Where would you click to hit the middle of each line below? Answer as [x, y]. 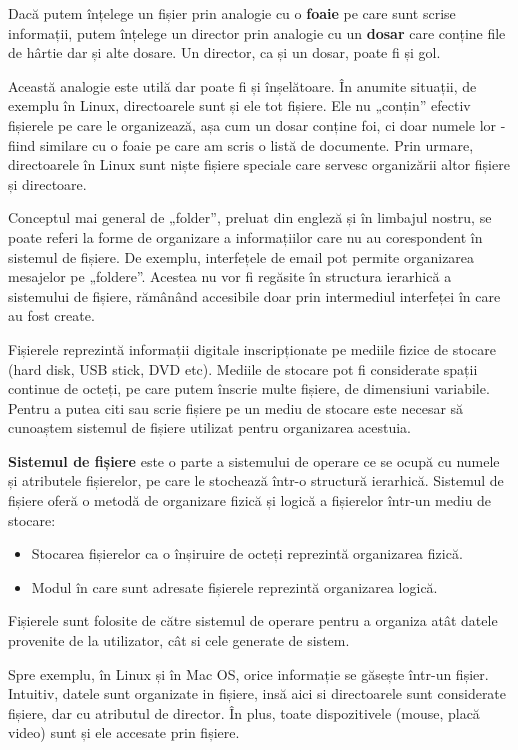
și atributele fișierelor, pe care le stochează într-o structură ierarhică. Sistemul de [256, 480]
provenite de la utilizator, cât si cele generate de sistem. [179, 640]
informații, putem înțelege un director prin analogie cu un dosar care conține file [257, 32]
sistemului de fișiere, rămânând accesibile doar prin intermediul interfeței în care [254, 295]
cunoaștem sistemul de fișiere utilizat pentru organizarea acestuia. [210, 427]
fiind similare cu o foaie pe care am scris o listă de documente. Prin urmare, [241, 144]
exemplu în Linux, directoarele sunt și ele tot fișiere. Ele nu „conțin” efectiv [239, 105]
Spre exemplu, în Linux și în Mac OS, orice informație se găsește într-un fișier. [248, 673]
